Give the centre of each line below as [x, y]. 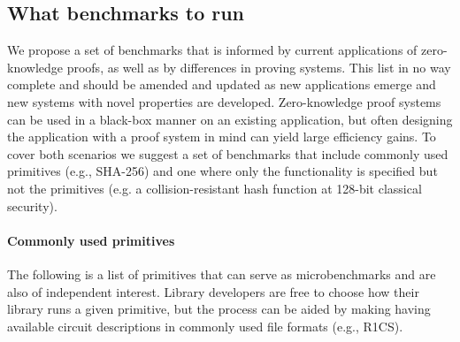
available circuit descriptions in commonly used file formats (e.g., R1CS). [205, 326]
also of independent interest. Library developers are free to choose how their [213, 291]
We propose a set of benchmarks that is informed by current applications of [212, 50]
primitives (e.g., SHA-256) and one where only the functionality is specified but [222, 171]
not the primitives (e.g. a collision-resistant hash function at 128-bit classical [215, 188]
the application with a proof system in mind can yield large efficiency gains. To [222, 137]
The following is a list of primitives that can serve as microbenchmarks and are [222, 274]
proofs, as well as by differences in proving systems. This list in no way [259, 67]
